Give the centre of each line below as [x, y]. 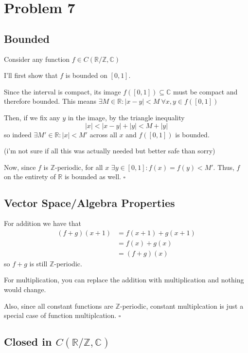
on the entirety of [30, 176]
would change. [25, 289]
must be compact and [205, 91]
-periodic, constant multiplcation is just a [182, 306]
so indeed [18, 134]
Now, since [20, 167]
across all [103, 134]
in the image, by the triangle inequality [126, 117]
